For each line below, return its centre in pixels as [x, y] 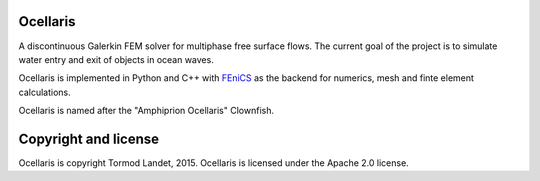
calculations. [44, 92]
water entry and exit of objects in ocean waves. [116, 59]
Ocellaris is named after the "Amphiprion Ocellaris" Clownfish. [146, 111]
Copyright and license [89, 138]
